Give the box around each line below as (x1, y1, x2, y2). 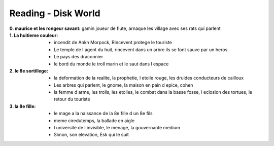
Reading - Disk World (9, 8, 101, 19)
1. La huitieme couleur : (9, 32, 58, 38)
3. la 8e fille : (9, 103, 36, 109)
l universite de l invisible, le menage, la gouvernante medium (54, 125, 180, 131)
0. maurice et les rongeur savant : (9, 25, 81, 31)
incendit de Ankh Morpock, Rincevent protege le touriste (54, 40, 173, 46)
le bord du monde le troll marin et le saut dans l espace (54, 61, 169, 67)
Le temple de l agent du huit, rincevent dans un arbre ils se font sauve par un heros (54, 46, 228, 53)
